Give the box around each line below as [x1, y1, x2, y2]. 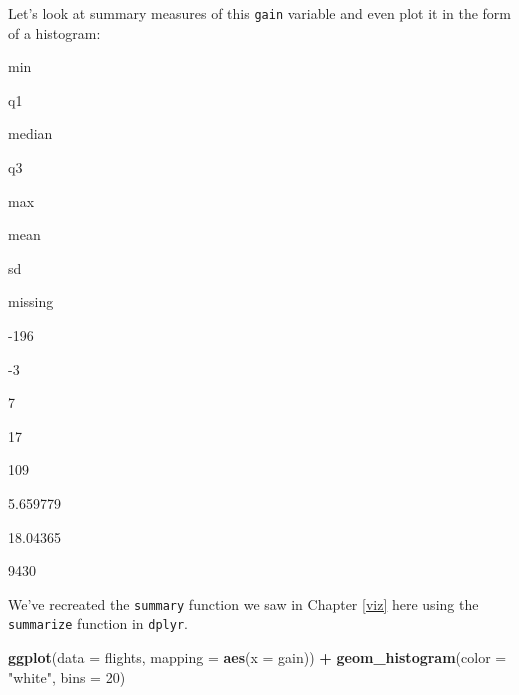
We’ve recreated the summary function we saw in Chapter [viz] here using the [8, 593, 479, 614]
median [8, 123, 53, 144]
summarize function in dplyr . [8, 613, 188, 634]
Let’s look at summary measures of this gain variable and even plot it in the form [8, 3, 512, 23]
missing [8, 291, 54, 312]
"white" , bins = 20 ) [8, 666, 126, 687]
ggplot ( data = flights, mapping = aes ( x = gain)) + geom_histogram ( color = [8, 647, 507, 668]
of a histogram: [8, 22, 101, 43]
